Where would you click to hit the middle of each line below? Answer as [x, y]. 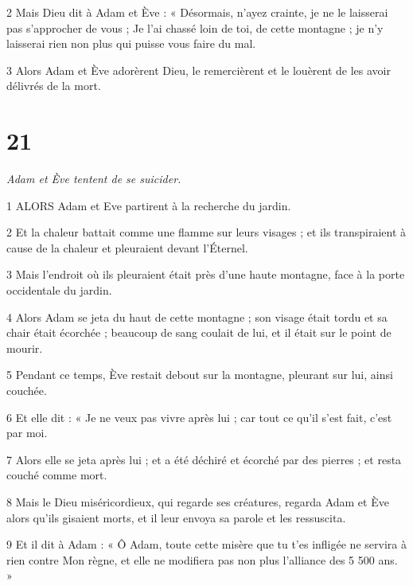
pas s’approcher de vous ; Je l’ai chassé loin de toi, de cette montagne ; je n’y [195, 27]
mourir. [25, 348]
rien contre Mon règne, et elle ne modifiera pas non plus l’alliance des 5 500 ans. [202, 559]
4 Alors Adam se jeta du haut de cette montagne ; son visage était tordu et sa [197, 316]
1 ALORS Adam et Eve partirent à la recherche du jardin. [149, 205]
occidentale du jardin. [59, 290]
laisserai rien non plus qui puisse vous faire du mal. [131, 43]
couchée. [27, 391]
